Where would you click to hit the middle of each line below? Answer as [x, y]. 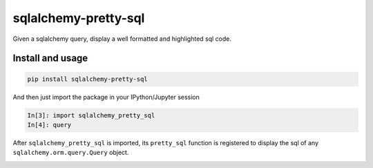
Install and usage [50, 58]
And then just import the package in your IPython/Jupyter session [106, 97]
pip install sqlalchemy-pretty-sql [87, 79]
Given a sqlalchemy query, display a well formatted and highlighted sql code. [122, 39]
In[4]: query [49, 125]
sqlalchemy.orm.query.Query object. [71, 153]
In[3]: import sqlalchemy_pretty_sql [91, 115]
